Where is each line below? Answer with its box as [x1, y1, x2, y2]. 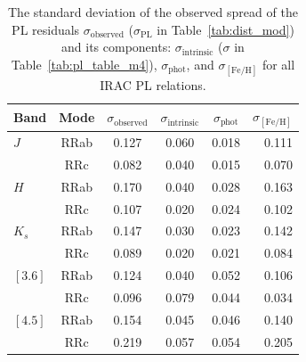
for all [262, 54, 295, 73]
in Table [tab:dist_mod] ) [157, 20, 294, 38]
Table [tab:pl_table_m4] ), [11, 54, 157, 73]
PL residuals [12, 20, 80, 38]
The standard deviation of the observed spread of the [8, 3, 298, 21]
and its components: [61, 37, 172, 56]
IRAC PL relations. [100, 75, 206, 94]
